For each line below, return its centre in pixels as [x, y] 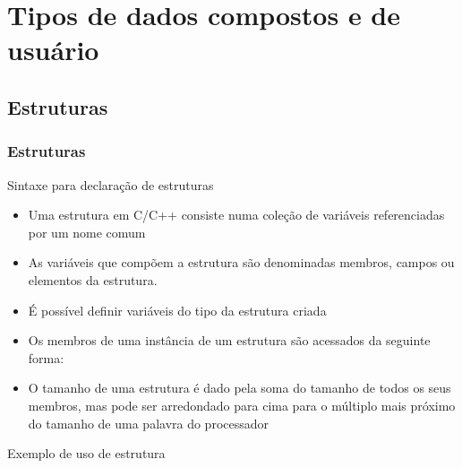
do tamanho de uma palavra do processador [149, 423]
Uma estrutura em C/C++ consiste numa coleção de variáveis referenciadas [236, 215]
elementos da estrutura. [93, 279]
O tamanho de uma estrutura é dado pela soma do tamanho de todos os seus [240, 388]
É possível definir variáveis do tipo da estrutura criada [177, 310]
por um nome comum [87, 232]
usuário [53, 50]
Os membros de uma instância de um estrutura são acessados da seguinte [229, 340]
